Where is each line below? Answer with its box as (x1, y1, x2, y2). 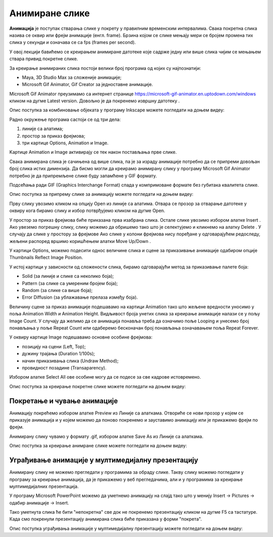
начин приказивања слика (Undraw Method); (22, 357, 119, 364)
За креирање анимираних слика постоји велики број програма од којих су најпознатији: (9, 65, 201, 71)
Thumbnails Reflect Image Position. (9, 255, 83, 261)
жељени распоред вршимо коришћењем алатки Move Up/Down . (9, 238, 151, 244)
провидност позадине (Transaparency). (22, 364, 107, 370)
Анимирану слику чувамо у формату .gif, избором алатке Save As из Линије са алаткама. (9, 433, 204, 439)
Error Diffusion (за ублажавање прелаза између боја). (22, 294, 138, 301)
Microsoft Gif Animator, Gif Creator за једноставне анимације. (22, 81, 153, 88)
